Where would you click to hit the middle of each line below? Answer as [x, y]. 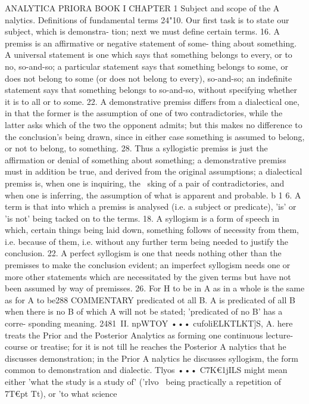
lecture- [280, 335]
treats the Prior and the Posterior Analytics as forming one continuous [134, 335]
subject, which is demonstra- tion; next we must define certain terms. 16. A [143, 31]
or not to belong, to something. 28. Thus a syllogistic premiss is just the [136, 148]
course [16, 346]
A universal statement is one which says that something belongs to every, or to [149, 55]
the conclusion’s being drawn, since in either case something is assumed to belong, [155, 136]
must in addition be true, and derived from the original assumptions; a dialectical [154, 171]
